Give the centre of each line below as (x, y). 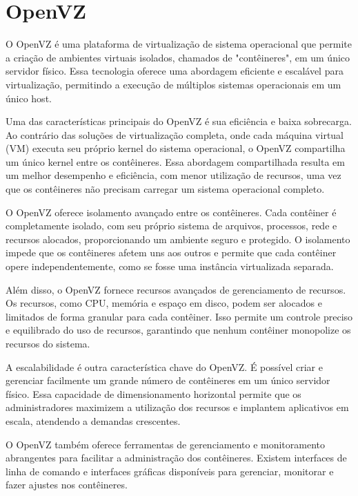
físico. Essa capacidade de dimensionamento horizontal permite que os (153, 393)
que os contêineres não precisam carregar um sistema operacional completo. (165, 189)
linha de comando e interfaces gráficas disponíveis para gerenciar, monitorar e (170, 471)
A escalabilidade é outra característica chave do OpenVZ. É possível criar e (164, 366)
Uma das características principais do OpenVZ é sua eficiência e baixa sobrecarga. (179, 121)
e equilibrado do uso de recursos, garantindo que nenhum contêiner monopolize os (178, 330)
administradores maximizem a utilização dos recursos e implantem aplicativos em (177, 407)
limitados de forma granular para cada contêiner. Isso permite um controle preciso (179, 316)
